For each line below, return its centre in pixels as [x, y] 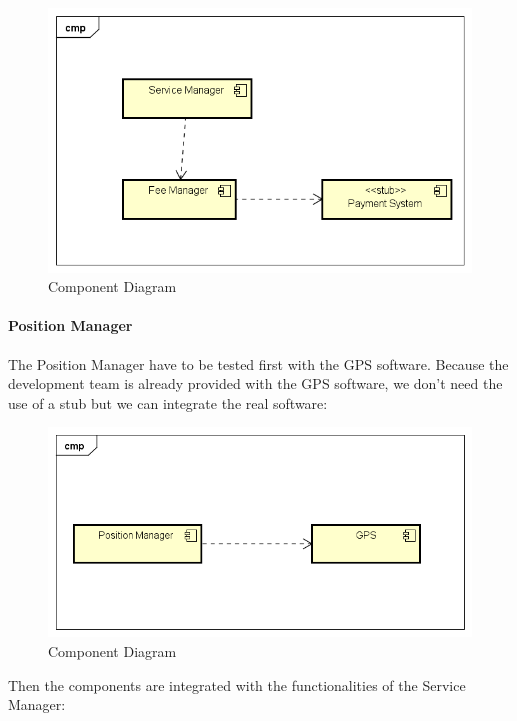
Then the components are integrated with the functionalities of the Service [237, 684]
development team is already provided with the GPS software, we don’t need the [255, 383]
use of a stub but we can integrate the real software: [168, 402]
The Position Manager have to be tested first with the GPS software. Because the [258, 363]
